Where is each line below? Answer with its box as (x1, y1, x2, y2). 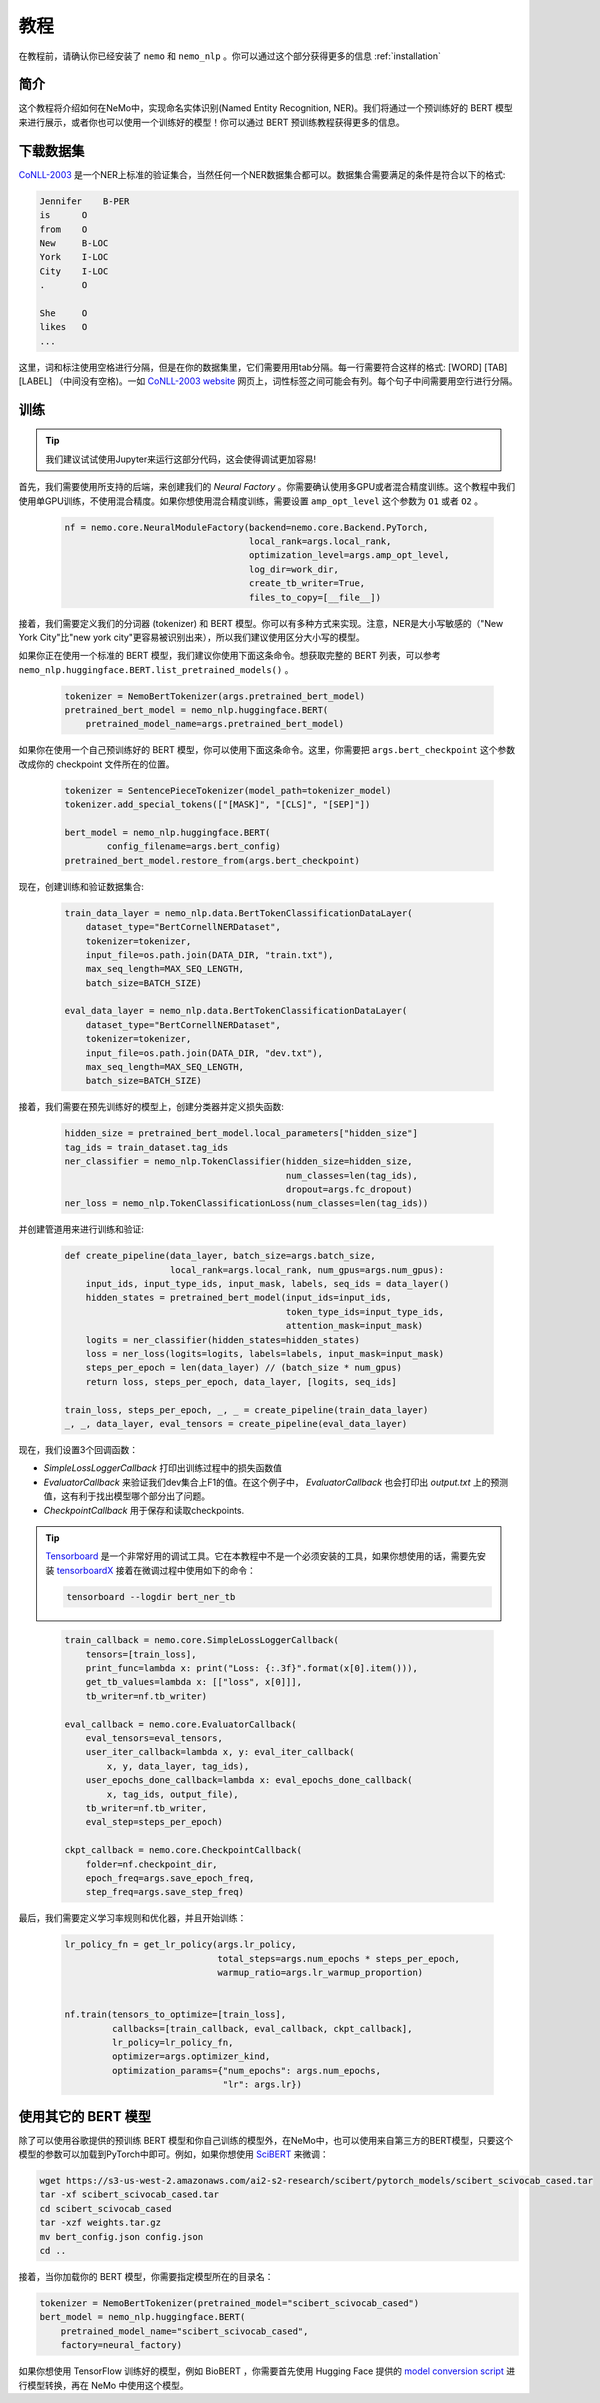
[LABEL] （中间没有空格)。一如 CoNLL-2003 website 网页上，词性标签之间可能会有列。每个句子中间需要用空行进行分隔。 (18, 375, 519, 387)
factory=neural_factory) (60, 2340, 183, 2351)
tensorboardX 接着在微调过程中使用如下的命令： (56, 1564, 257, 1576)
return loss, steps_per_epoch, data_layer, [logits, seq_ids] (85, 1376, 397, 1387)
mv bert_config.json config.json (39, 2231, 204, 2242)
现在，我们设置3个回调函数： (18, 1443, 139, 1455)
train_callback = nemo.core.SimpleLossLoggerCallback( (64, 1635, 339, 1646)
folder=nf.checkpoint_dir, (85, 1858, 219, 1870)
